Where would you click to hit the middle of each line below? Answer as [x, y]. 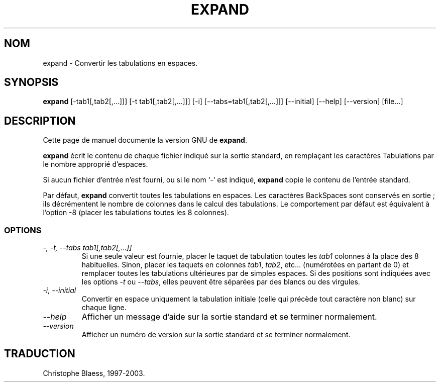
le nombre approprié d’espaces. [95, 164]
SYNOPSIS [31, 82]
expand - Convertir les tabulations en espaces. [120, 63]
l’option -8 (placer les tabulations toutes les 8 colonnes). [136, 213]
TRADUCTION [40, 354]
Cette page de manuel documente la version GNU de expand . [145, 140]
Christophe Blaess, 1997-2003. [94, 373]
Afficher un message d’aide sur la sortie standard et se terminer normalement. [229, 317]
